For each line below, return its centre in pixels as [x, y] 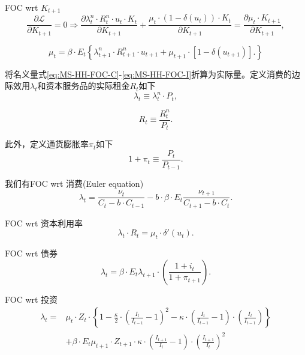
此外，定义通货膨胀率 [47, 144]
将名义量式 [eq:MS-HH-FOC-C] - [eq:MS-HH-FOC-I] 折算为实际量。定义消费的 [149, 74]
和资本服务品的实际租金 [84, 86]
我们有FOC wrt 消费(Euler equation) [74, 184]
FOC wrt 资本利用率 [44, 223]
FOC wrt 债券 [31, 253]
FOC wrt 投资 [31, 299]
